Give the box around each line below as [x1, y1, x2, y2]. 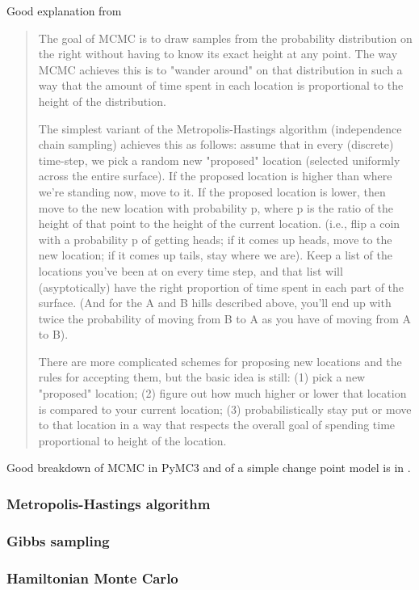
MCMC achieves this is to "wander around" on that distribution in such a [38, 61, 403, 78]
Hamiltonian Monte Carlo [6, 567, 178, 588]
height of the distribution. [38, 92, 166, 109]
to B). [38, 326, 69, 343]
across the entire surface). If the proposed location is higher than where [38, 167, 392, 184]
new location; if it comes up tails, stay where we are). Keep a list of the [38, 247, 393, 263]
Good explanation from [6, 2, 122, 19]
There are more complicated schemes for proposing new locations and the [38, 352, 402, 369]
